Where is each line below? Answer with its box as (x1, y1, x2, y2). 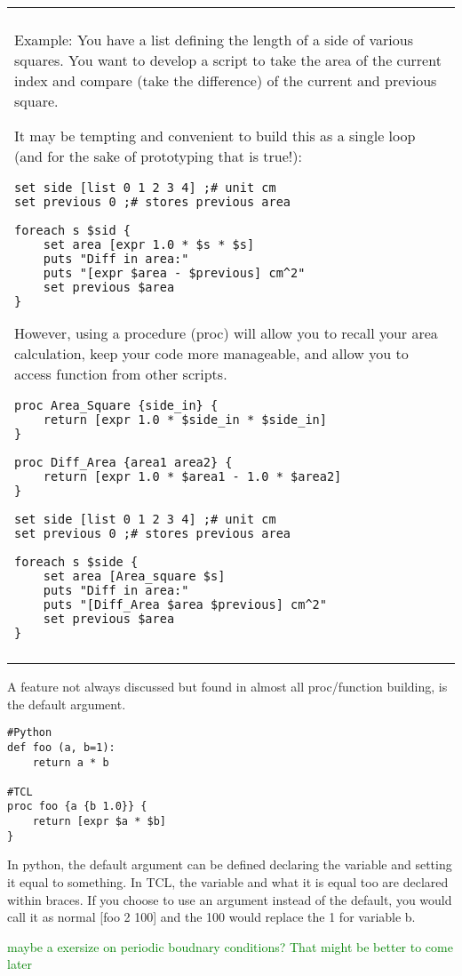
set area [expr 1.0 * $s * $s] (43, 237, 255, 252)
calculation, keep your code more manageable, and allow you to (14, 343, 409, 364)
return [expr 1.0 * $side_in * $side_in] (43, 412, 327, 427)
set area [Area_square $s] (43, 569, 226, 583)
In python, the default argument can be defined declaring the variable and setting (7, 855, 452, 874)
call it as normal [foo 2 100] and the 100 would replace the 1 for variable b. (7, 908, 416, 926)
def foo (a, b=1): (7, 740, 115, 754)
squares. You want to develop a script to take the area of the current (14, 50, 442, 70)
